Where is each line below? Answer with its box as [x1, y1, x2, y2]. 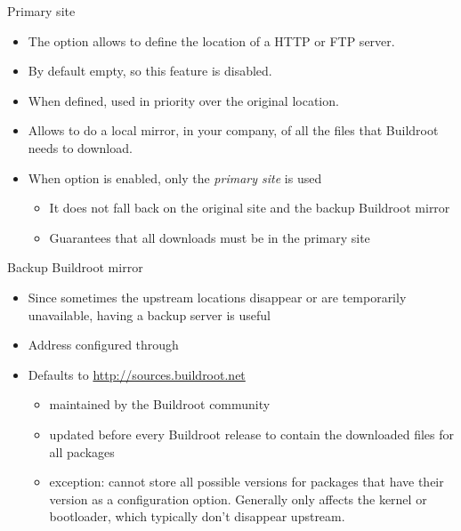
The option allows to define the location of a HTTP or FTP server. [28, 31, 395, 50]
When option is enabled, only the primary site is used [28, 168, 322, 187]
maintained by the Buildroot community [49, 395, 271, 414]
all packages [49, 442, 115, 461]
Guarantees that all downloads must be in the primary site [49, 228, 370, 246]
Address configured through [28, 335, 179, 354]
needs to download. [28, 138, 133, 157]
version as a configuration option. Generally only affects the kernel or [49, 489, 427, 508]
